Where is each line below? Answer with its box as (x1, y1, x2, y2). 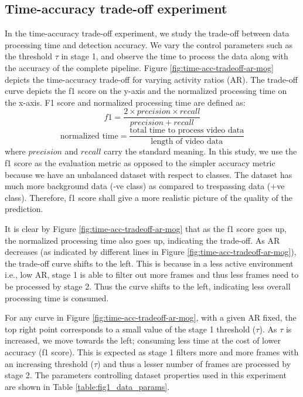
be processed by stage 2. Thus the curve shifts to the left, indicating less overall (5, 280, 291, 292)
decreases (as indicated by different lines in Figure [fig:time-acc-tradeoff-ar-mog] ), (5, 245, 297, 258)
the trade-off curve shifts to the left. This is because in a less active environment (5, 257, 294, 269)
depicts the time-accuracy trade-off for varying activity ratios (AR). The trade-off (5, 73, 298, 85)
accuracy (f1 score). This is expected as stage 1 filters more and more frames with (5, 345, 299, 358)
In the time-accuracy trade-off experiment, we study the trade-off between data (5, 27, 290, 39)
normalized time (60, 132, 118, 140)
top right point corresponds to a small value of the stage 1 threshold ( (5, 322, 256, 335)
